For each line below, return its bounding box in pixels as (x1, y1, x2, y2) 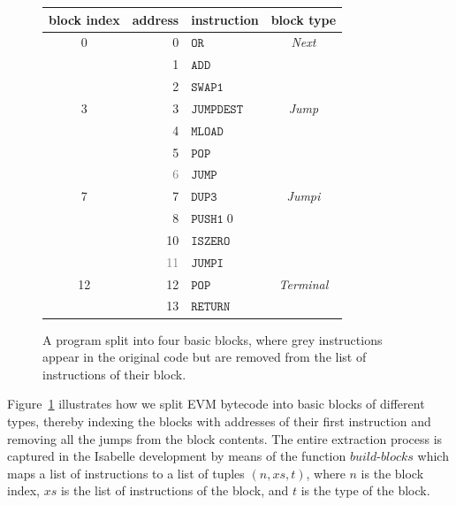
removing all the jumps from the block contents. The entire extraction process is (7, 429, 443, 448)
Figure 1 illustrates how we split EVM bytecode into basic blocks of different (7, 394, 425, 413)
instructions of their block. (42, 364, 186, 383)
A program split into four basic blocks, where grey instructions (42, 330, 383, 348)
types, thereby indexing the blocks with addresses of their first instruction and (7, 411, 431, 430)
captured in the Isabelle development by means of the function (7, 447, 346, 465)
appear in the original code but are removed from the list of (42, 348, 367, 366)
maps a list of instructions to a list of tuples (7, 463, 245, 482)
